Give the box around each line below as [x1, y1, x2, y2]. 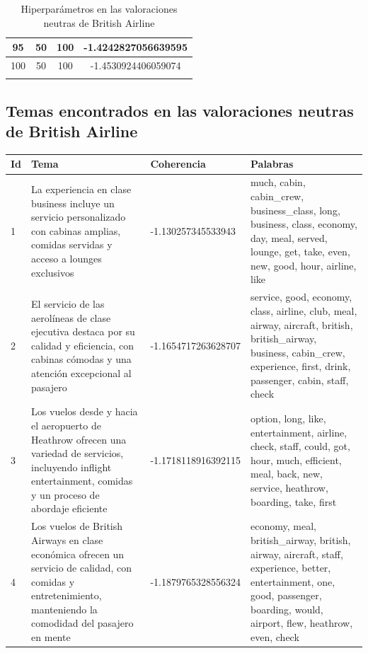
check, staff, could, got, [251, 439, 350, 453]
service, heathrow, [251, 480, 328, 495]
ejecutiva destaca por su [31, 324, 135, 339]
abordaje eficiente [31, 501, 108, 516]
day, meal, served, [251, 230, 328, 245]
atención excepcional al [31, 366, 132, 381]
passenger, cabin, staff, [251, 372, 349, 387]
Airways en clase [31, 532, 103, 547]
